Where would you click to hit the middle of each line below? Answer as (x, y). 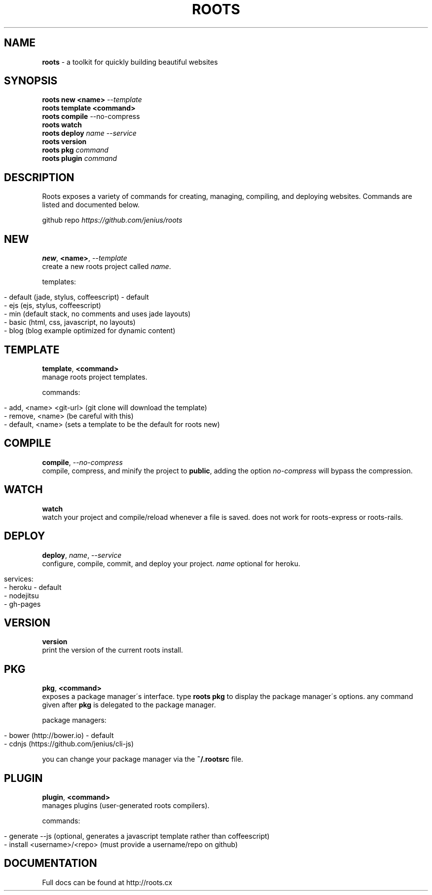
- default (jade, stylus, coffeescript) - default (76, 297)
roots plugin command (80, 158)
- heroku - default (33, 587)
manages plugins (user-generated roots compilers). (126, 806)
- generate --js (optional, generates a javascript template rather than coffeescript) (137, 836)
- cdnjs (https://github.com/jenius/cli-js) (69, 744)
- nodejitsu (21, 595)
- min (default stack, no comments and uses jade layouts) (97, 314)
